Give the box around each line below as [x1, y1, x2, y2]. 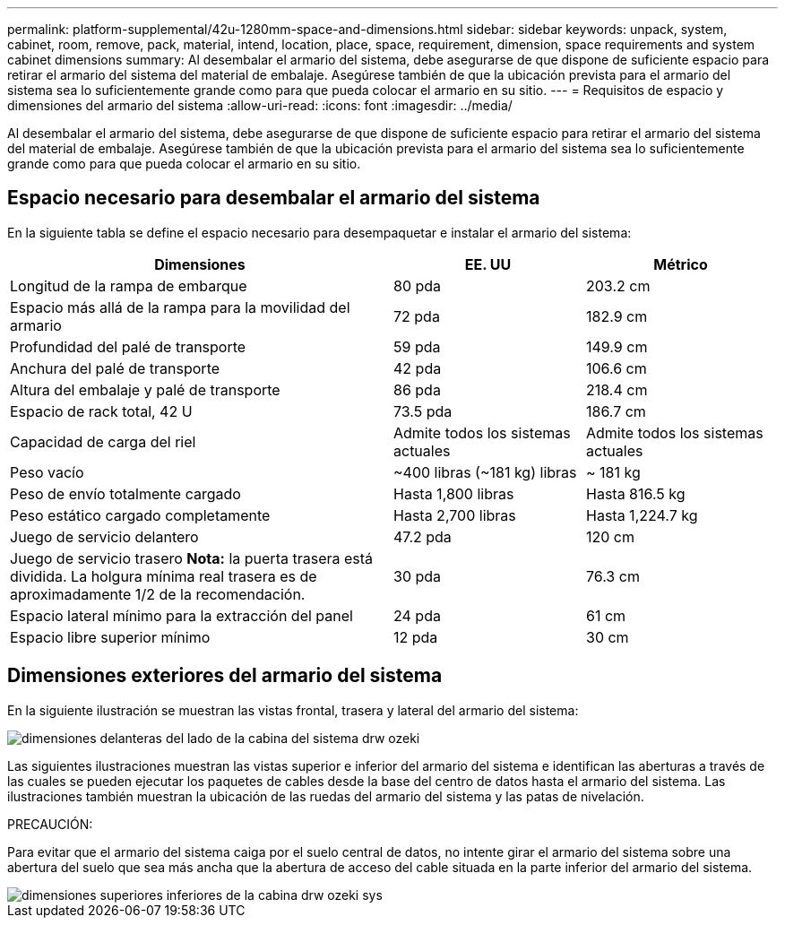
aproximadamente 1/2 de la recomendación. [10, 584, 306, 603]
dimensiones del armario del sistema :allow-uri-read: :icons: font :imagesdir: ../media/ [7, 98, 513, 113]
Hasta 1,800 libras [393, 484, 514, 503]
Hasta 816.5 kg [586, 484, 686, 503]
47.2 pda [393, 527, 452, 546]
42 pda [393, 359, 442, 377]
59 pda [393, 337, 441, 356]
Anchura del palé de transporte [10, 359, 220, 377]
